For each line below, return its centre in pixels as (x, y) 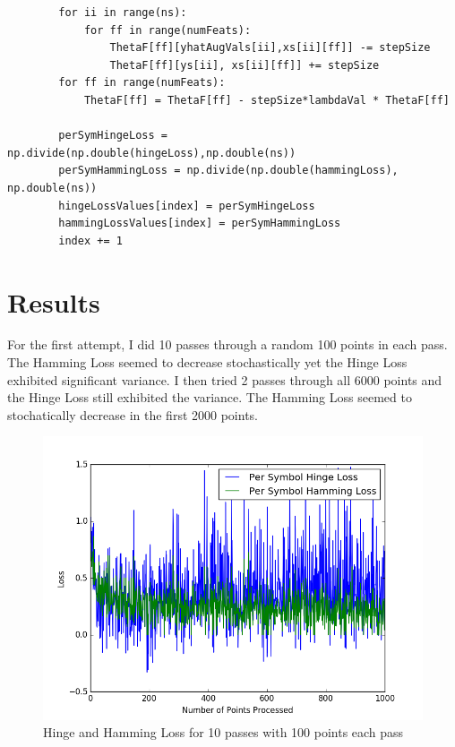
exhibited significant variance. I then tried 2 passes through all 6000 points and (225, 379)
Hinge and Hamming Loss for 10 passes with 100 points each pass (223, 732)
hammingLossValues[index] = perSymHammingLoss (200, 223)
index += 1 (90, 240)
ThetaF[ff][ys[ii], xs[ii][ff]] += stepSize (245, 65)
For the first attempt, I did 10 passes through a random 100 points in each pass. (227, 344)
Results (54, 301)
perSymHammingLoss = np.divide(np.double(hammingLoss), (228, 171)
